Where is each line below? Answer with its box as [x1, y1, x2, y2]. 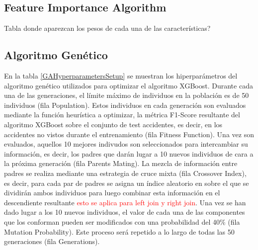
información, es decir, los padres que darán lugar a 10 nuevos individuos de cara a [4, 148, 254, 159]
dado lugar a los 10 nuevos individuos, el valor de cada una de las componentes [4, 207, 245, 217]
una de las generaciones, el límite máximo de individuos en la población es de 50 [4, 90, 249, 100]
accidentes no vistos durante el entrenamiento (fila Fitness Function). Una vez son [4, 129, 254, 139]
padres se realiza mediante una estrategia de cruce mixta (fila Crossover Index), [4, 167, 247, 178]
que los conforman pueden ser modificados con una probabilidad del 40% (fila [4, 216, 240, 227]
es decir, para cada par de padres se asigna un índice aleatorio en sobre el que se [4, 177, 249, 188]
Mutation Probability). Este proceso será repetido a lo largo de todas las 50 [4, 226, 235, 237]
